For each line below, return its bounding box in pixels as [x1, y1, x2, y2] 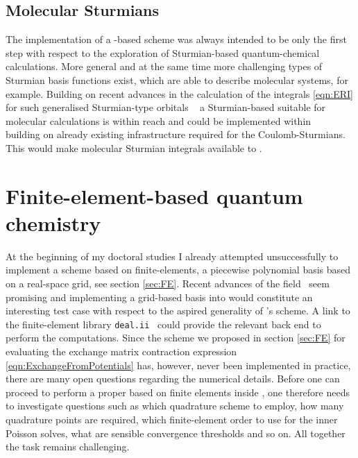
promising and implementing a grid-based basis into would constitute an [6, 289, 313, 304]
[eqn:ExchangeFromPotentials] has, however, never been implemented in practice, [6, 357, 351, 372]
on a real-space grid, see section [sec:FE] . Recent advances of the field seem [6, 276, 330, 291]
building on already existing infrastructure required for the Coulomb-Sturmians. [6, 127, 346, 142]
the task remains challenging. [6, 439, 130, 454]
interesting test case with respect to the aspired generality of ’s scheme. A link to [6, 303, 350, 318]
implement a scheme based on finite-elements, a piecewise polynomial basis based [6, 262, 351, 277]
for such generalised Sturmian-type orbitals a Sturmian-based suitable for [6, 100, 326, 114]
